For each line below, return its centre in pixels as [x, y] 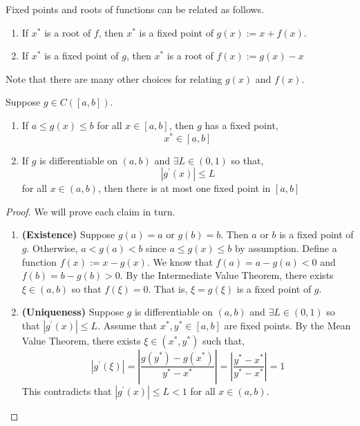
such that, [224, 340]
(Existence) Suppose [68, 234]
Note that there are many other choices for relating [114, 78]
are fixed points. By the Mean [287, 325]
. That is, [168, 288]
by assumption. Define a [286, 248]
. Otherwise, [52, 248]
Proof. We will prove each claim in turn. [91, 211]
